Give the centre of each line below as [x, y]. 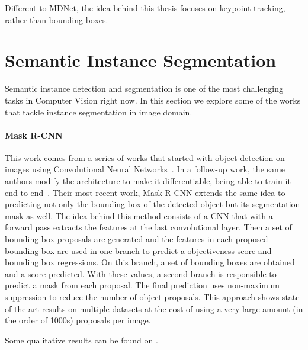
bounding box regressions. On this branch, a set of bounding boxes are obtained [150, 262]
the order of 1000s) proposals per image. [78, 320]
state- [292, 297]
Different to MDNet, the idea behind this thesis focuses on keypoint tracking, [145, 8]
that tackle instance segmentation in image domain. [99, 112]
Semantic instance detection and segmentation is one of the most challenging [144, 89]
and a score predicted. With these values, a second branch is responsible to [141, 273]
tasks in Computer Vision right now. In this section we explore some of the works [153, 100]
